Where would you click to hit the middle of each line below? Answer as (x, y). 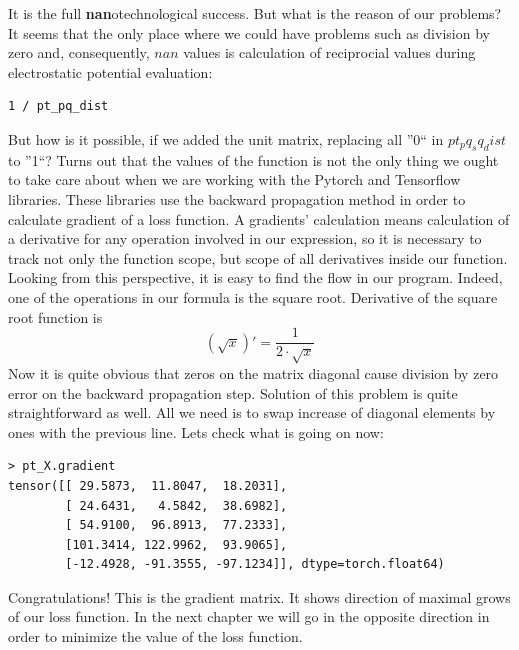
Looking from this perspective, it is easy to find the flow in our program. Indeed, (255, 277)
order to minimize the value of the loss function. (155, 636)
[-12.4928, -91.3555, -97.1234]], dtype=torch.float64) (255, 564)
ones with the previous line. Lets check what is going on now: (196, 431)
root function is (55, 316)
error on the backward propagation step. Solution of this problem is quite (233, 392)
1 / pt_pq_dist (58, 106)
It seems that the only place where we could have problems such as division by (249, 32)
